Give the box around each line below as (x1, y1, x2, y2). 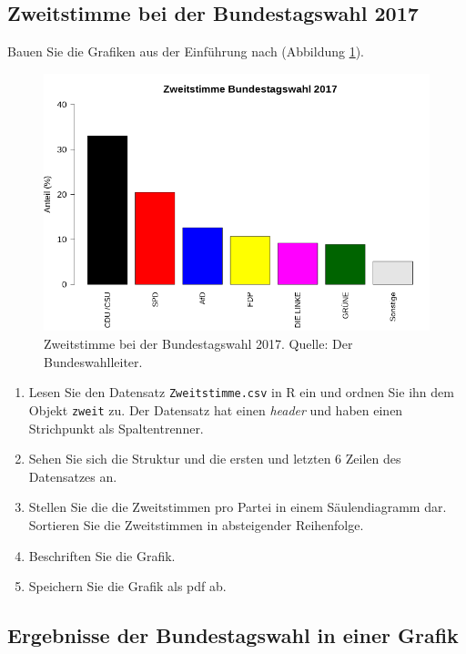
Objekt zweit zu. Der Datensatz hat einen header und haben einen (28, 400, 403, 419)
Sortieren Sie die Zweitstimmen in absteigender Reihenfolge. (28, 515, 364, 534)
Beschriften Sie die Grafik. (28, 546, 176, 565)
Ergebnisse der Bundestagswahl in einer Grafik (7, 621, 459, 649)
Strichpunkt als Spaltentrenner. (28, 418, 204, 437)
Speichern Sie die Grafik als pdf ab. (28, 577, 227, 596)
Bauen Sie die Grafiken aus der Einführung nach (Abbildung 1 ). (7, 42, 364, 61)
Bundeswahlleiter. (44, 352, 143, 371)
